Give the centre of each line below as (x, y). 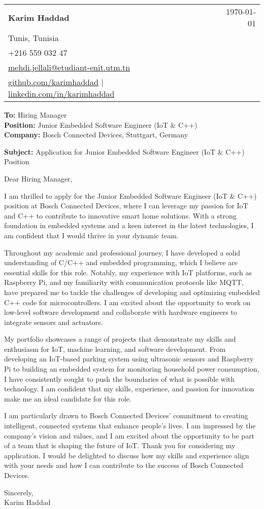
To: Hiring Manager (36, 115)
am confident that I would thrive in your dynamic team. (91, 235)
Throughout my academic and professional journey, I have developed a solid (122, 252)
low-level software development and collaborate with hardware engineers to (121, 312)
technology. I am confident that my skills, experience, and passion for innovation (129, 389)
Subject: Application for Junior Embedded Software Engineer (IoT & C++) (124, 151)
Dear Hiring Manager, (38, 178)
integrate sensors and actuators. (54, 322)
